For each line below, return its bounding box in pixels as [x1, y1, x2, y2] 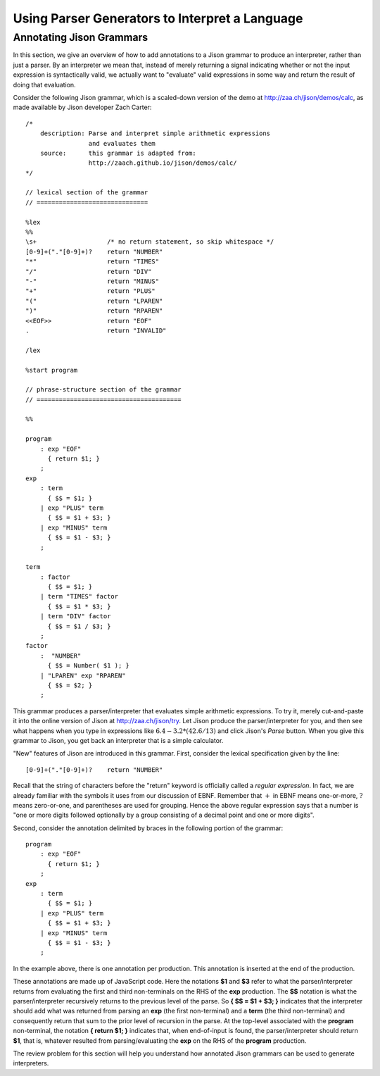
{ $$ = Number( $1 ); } [47, 662, 130, 670]
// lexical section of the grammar [25, 189, 148, 196]
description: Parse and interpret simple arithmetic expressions [39, 130, 271, 137]
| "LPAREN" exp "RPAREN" [39, 671, 126, 680]
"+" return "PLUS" [25, 287, 156, 295]
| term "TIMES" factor [39, 592, 119, 601]
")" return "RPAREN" [25, 307, 163, 315]
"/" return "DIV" [25, 268, 152, 275]
